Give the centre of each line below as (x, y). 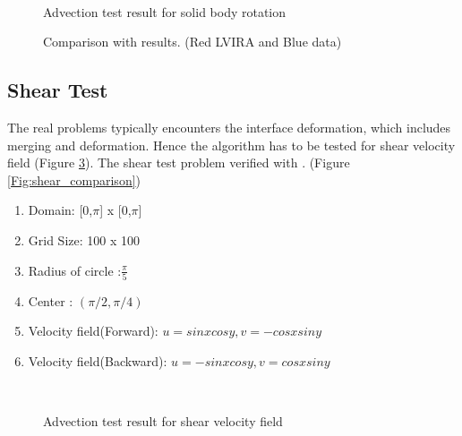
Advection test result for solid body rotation (165, 11)
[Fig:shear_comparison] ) (74, 180)
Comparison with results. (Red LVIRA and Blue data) (192, 42)
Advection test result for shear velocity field (163, 421)
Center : (51, 300)
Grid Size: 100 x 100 (84, 239)
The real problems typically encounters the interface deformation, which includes (229, 127)
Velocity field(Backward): (98, 361)
